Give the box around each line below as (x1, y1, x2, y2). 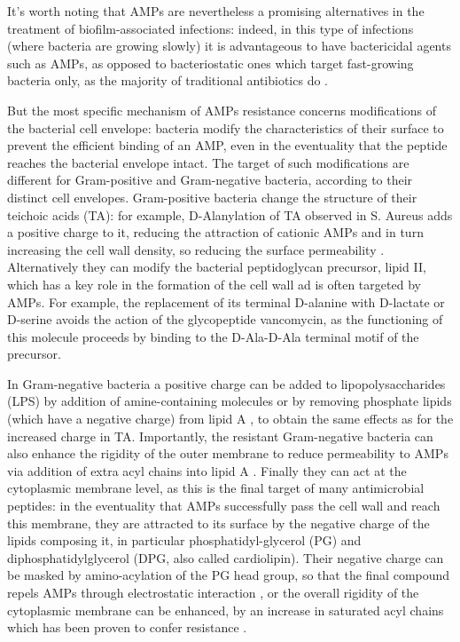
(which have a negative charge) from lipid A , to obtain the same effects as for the (7, 409, 454, 428)
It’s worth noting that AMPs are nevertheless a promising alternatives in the (7, 2, 425, 20)
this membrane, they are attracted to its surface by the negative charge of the (7, 513, 430, 532)
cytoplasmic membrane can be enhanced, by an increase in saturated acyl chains (7, 600, 444, 619)
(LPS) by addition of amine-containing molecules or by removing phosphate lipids (7, 392, 452, 410)
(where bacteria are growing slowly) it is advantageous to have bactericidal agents (7, 36, 451, 55)
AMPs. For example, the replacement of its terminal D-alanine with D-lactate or (7, 292, 445, 311)
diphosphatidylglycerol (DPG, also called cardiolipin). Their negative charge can (7, 548, 444, 567)
